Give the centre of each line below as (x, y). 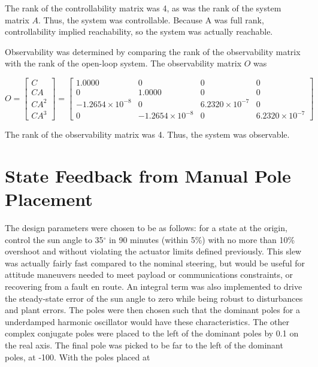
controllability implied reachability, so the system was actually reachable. (139, 31)
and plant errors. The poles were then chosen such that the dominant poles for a (152, 310)
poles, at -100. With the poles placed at (78, 357)
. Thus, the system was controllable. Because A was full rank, (151, 19)
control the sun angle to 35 (54, 239)
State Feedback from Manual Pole (148, 175)
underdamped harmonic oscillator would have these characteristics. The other (147, 321)
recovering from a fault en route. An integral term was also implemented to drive (154, 286)
